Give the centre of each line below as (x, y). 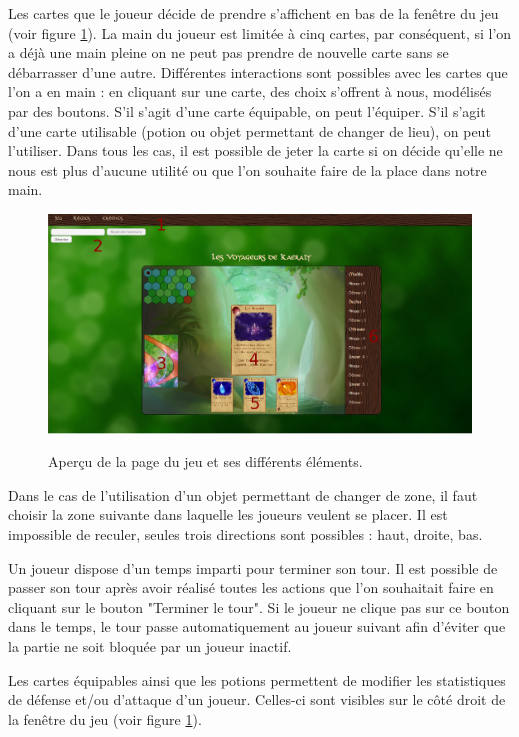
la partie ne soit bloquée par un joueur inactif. (150, 645)
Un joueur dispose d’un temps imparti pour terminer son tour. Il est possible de (253, 567)
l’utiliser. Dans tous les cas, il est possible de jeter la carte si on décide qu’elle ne (255, 150)
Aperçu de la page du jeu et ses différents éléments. (205, 461)
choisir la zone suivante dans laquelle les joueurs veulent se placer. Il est (228, 514)
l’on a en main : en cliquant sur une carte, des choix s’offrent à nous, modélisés (250, 91)
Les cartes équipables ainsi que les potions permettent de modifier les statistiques (257, 679)
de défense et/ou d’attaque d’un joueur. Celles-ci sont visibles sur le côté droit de (257, 699)
